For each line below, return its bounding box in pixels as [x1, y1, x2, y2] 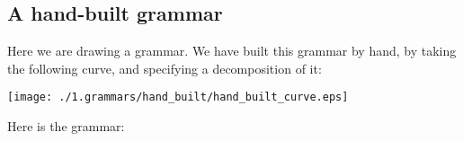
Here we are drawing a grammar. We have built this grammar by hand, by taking [7, 41, 457, 60]
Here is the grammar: [7, 117, 125, 136]
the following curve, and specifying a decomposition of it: [7, 58, 322, 77]
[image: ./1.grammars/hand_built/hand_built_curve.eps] [7, 91, 349, 104]
